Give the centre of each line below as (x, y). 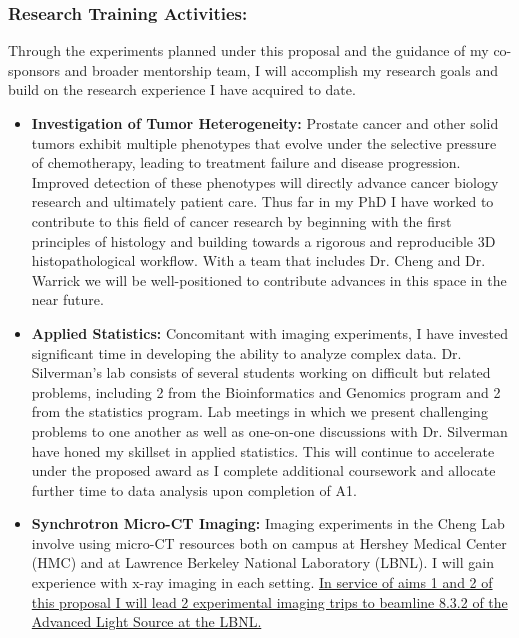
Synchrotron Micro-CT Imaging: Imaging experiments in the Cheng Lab (268, 523)
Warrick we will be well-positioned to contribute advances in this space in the (269, 279)
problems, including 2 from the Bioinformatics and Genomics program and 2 (266, 391)
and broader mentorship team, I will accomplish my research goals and (281, 69)
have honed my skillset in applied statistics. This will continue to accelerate (263, 450)
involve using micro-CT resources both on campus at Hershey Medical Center (269, 542)
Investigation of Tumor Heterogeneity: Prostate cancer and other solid (265, 123)
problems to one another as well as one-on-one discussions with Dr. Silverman (269, 430)
